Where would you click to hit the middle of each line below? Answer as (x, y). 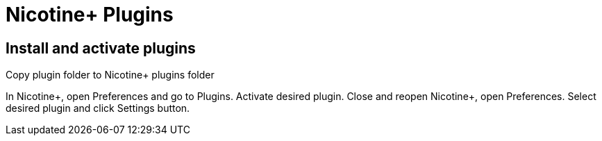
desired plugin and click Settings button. (98, 108)
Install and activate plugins (101, 48)
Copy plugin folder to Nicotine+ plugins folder (110, 75)
